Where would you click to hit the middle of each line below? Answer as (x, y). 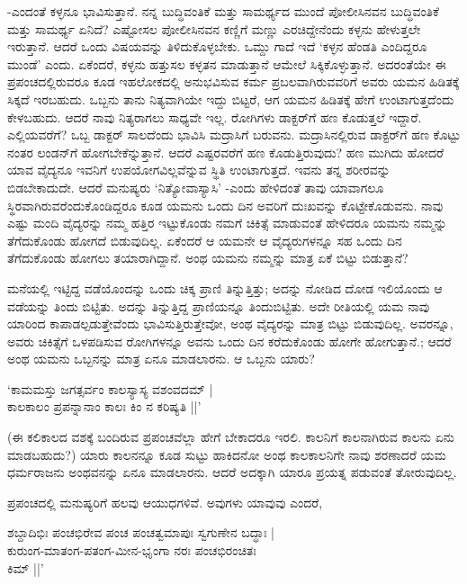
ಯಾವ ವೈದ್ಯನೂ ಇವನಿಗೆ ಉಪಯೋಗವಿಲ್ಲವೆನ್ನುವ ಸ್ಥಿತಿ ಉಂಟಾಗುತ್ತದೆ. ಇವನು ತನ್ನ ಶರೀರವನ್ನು (199, 170)
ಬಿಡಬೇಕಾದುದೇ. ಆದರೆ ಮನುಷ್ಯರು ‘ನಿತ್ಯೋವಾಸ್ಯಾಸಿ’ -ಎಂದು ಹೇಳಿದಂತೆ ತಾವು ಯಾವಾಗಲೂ (196, 187)
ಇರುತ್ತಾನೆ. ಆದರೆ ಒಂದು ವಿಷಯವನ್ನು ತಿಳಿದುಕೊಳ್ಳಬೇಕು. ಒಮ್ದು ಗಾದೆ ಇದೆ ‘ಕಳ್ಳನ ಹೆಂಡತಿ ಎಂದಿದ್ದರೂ (217, 46)
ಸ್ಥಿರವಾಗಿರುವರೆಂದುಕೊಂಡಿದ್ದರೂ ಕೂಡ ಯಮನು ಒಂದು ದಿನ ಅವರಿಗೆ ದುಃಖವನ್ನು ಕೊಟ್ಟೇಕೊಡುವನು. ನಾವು (225, 205)
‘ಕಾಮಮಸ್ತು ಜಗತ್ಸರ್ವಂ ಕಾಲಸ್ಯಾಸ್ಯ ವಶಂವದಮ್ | (110, 388)
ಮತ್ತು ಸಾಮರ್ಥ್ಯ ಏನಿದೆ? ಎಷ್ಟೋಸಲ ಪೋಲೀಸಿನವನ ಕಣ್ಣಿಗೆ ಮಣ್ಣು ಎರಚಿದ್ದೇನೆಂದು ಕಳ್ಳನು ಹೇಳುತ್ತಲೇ (214, 28)
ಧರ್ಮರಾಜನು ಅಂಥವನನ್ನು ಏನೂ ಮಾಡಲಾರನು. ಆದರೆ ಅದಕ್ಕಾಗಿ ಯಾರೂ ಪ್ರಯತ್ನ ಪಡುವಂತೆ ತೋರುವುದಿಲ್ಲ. (232, 472)
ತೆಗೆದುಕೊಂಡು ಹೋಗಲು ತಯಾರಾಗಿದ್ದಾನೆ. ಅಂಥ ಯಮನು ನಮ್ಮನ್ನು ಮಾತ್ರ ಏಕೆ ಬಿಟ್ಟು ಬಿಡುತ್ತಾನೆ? (208, 258)
